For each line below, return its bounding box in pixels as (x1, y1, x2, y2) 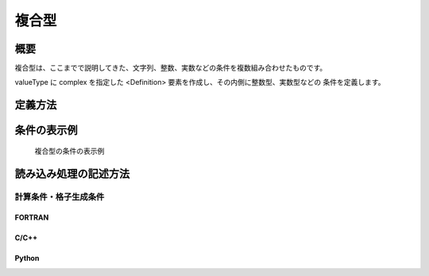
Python (14, 254, 40, 263)
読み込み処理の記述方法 (14, 167, 130, 180)
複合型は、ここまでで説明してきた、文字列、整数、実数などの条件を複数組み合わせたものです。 (14, 63, 327, 73)
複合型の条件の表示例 (34, 146, 105, 155)
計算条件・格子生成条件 (14, 191, 105, 202)
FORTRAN (14, 213, 49, 222)
